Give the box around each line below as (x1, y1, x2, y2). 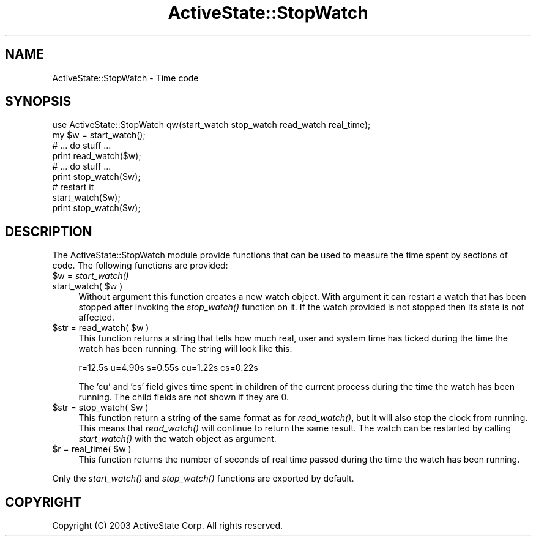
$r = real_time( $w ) (52, 444, 132, 455)
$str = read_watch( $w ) (52, 323, 149, 334)
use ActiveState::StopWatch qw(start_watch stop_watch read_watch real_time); (52, 119, 371, 130)
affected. (78, 312, 115, 323)
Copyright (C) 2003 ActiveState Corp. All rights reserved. (52, 520, 283, 531)
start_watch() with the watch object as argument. (78, 433, 277, 444)
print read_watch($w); (52, 151, 141, 162)
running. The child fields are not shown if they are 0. (78, 392, 289, 403)
